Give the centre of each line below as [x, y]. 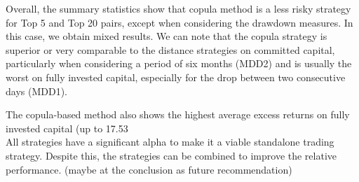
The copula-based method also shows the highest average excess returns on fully [178, 114]
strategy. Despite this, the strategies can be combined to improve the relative [171, 155]
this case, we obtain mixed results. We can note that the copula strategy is [167, 36]
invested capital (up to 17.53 [67, 128]
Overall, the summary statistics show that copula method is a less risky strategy [178, 8]
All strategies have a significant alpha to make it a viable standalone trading [170, 142]
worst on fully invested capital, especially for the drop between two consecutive [176, 77]
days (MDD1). [36, 91]
